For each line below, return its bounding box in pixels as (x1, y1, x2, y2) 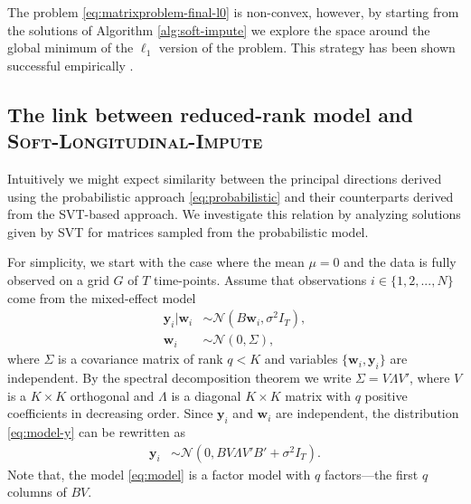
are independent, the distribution (276, 404, 459, 423)
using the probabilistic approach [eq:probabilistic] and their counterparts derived (7, 186, 454, 205)
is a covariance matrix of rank (58, 349, 223, 368)
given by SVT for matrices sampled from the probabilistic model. (7, 222, 369, 241)
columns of (7, 482, 67, 501)
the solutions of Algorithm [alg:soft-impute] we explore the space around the (7, 20, 430, 39)
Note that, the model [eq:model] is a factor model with (7, 464, 311, 483)
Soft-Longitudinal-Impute (7, 127, 263, 155)
